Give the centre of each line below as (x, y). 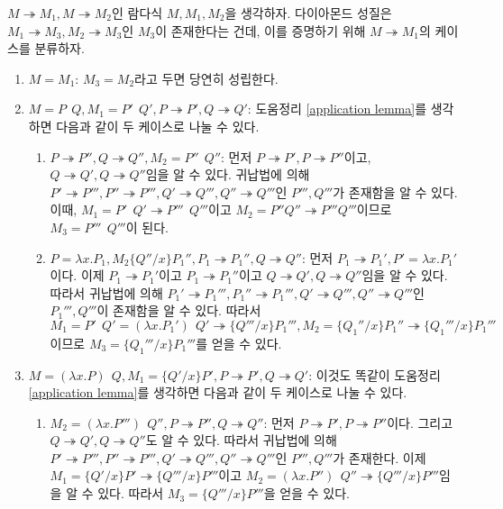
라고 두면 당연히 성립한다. (206, 78)
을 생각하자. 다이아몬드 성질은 (308, 13)
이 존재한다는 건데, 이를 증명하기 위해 (261, 30)
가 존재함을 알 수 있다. (395, 191)
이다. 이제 (77, 275)
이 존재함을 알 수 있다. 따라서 (179, 310)
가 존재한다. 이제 (380, 457)
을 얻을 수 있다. (306, 493)
